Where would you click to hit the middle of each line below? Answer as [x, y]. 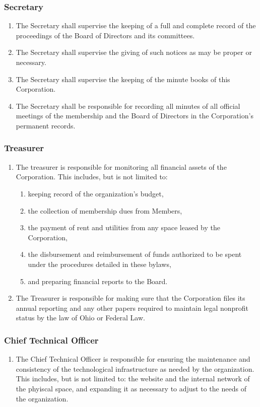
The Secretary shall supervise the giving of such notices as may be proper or [134, 52]
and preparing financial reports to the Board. [98, 281]
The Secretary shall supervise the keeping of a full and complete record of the [136, 25]
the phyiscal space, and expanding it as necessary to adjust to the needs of [131, 388]
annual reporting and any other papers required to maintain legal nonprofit [132, 308]
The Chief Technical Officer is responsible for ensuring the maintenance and [133, 359]
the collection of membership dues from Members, [105, 210]
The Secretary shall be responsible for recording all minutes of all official [128, 106]
